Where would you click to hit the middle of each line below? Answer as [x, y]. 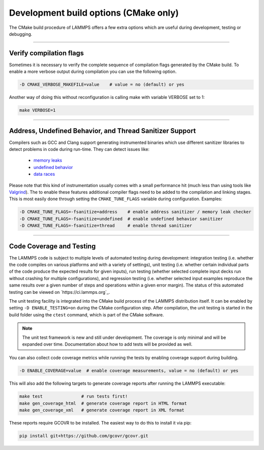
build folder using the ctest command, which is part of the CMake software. [87, 315]
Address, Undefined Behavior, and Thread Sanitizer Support [102, 130]
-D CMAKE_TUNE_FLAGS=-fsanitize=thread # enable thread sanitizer [106, 226]
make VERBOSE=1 [37, 110]
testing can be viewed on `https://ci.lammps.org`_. [59, 292]
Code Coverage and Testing [52, 246]
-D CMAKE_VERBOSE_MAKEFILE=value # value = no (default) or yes [102, 85]
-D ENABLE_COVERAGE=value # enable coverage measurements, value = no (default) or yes [129, 371]
